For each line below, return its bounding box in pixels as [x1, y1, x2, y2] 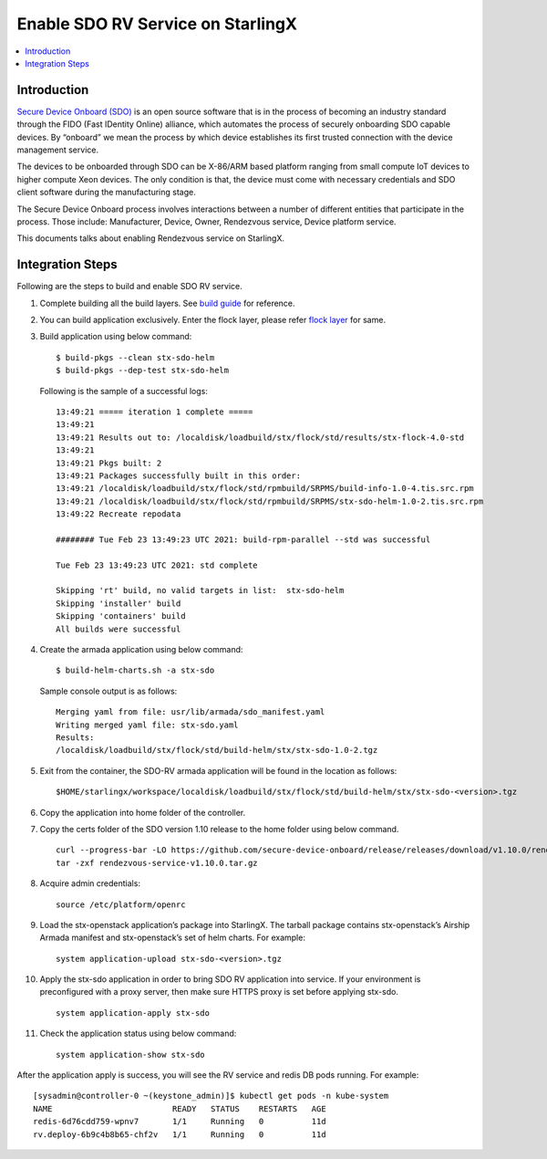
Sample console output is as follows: [39, 685, 178, 696]
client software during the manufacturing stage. [16, 187, 196, 198]
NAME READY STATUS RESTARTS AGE [33, 1103, 327, 1113]
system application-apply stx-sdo [56, 1008, 210, 1018]
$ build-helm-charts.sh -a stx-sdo [56, 665, 215, 675]
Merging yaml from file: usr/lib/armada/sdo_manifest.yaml [56, 707, 325, 717]
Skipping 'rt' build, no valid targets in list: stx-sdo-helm [56, 585, 345, 596]
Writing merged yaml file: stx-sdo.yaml [56, 719, 239, 730]
